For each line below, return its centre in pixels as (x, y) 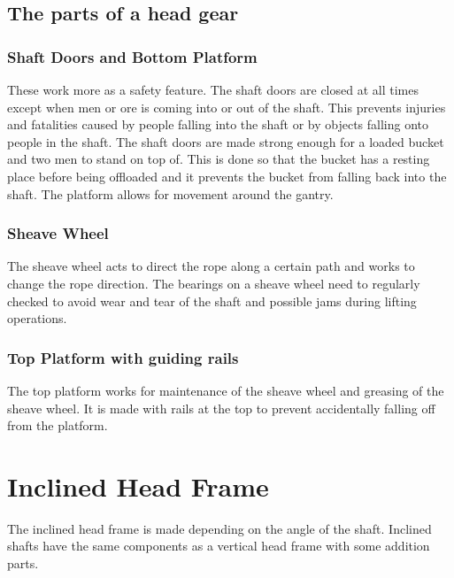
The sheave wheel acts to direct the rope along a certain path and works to (211, 266)
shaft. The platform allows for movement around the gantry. (170, 193)
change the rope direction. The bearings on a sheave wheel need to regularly (214, 283)
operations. (37, 318)
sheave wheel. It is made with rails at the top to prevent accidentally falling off (221, 408)
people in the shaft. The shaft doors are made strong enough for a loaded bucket (226, 141)
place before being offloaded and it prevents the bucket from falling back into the (227, 176)
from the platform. (58, 425)
